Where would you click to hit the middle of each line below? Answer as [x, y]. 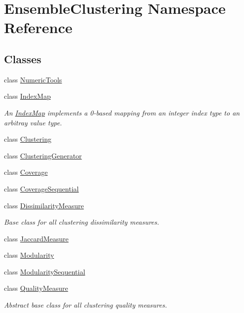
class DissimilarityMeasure [44, 205]
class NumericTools [33, 79]
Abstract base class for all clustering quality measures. [86, 305]
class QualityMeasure [36, 288]
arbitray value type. [33, 122]
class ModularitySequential [45, 271]
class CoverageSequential [41, 188]
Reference [38, 27]
